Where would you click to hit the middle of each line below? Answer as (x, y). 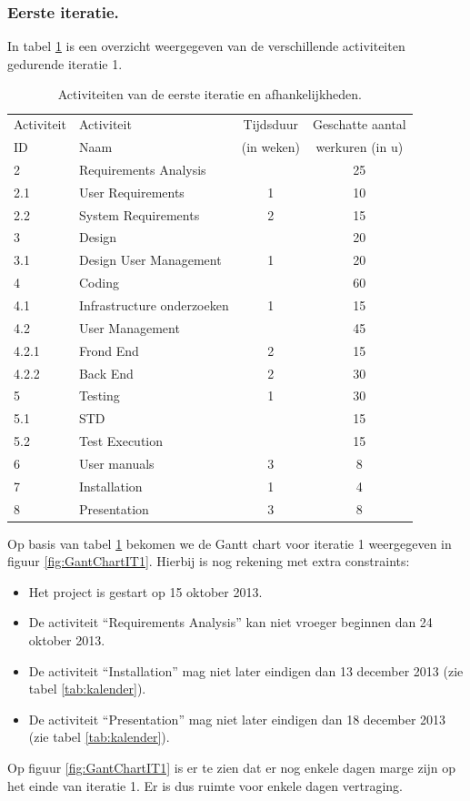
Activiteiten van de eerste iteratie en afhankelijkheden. (210, 94)
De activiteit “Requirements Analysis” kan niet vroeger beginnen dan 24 (230, 622)
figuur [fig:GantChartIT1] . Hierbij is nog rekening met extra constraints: (209, 561)
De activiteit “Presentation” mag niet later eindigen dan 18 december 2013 (237, 719)
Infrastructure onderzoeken (154, 305)
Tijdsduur (271, 124)
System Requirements (139, 214)
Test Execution (121, 441)
